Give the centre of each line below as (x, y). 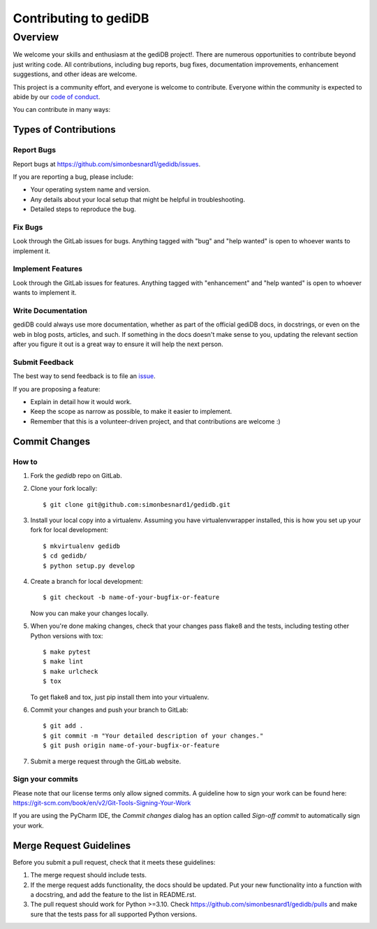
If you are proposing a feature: (57, 389)
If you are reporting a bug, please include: (73, 177)
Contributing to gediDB (81, 18)
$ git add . (63, 726)
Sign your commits (45, 779)
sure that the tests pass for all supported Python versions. (114, 914)
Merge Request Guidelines (72, 845)
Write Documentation (50, 310)
